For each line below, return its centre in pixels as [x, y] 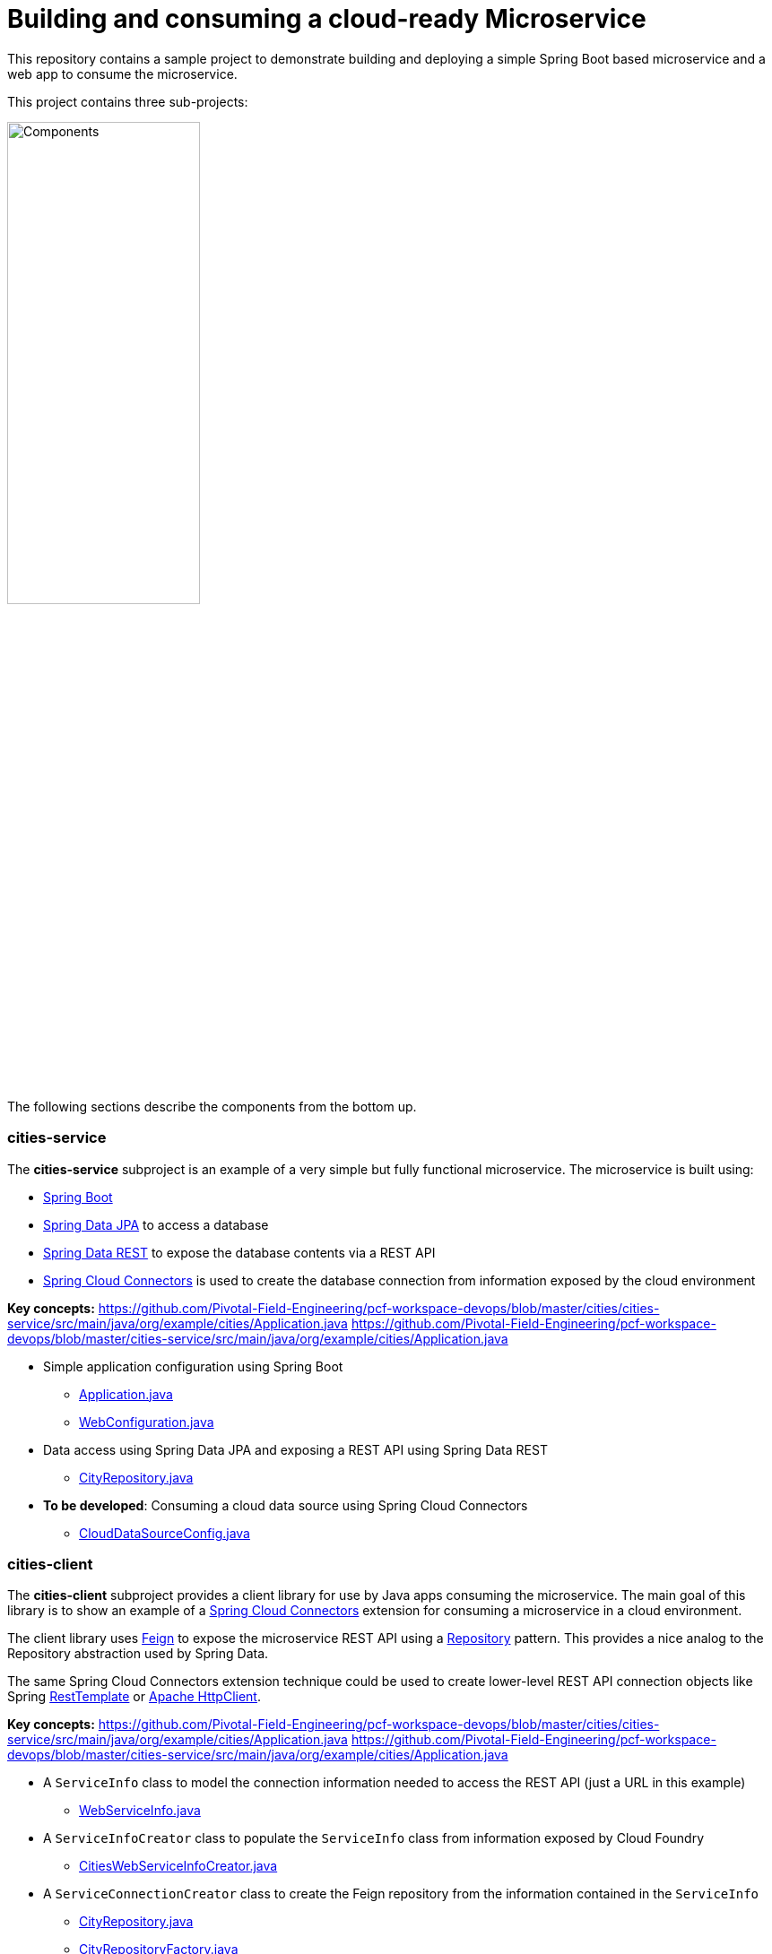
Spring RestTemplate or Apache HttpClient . [134, 1697]
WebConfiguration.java [147, 1422]
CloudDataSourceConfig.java [165, 1533]
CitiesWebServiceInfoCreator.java [178, 1866]
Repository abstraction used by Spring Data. [138, 1654]
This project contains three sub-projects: [128, 101]
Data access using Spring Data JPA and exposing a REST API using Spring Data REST [295, 1449]
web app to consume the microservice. [122, 73]
